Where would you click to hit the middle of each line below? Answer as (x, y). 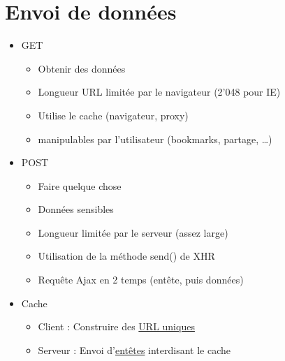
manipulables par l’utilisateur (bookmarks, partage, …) (155, 139)
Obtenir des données (82, 68)
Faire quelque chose (80, 185)
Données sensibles (76, 209)
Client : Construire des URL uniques (116, 326)
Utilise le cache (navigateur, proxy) (113, 115)
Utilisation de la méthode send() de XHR (126, 256)
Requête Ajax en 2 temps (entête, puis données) (141, 280)
